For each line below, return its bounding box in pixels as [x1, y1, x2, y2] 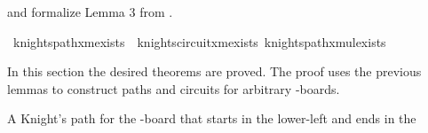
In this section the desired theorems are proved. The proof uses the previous [7, 62, 422, 81]
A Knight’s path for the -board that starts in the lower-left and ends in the [7, 109, 416, 128]
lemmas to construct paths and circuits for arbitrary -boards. [7, 79, 340, 98]
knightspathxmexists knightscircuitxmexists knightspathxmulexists [12, 32, 386, 51]
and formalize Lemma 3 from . [7, 3, 173, 20]
